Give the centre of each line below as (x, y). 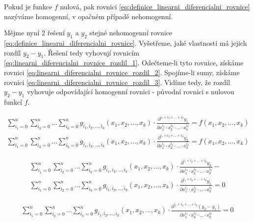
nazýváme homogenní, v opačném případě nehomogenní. (89, 16)
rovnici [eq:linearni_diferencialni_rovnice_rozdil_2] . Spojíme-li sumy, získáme (122, 72)
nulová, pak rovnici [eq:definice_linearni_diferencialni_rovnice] (155, 6)
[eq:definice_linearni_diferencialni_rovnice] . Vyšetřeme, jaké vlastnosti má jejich (126, 42)
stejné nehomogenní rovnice (131, 33)
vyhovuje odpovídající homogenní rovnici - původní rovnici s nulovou (130, 92)
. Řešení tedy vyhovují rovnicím (91, 52)
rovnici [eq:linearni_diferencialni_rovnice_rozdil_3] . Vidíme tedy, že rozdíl (117, 82)
